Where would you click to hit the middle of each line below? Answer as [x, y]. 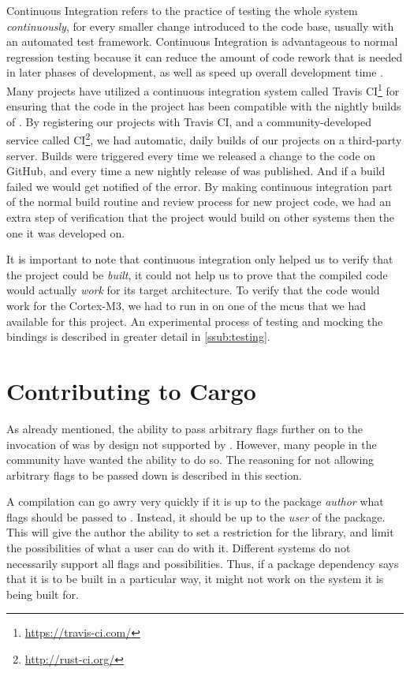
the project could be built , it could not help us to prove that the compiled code [197, 274]
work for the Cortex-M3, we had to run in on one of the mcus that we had [186, 305]
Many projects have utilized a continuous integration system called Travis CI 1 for [203, 89]
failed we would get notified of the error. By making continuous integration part [199, 186]
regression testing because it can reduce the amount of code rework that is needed [205, 56]
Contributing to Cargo [131, 390]
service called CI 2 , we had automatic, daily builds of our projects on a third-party [204, 139]
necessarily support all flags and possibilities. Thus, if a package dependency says [203, 563]
